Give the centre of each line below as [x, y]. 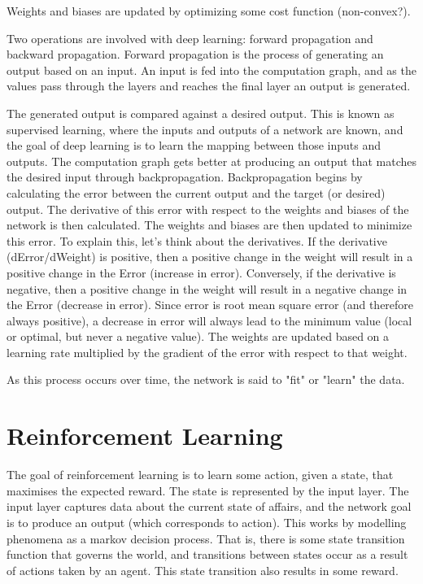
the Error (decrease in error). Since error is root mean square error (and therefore [210, 305]
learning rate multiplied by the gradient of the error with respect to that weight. [207, 352]
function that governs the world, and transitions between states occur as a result [207, 554]
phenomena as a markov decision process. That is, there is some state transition [206, 538]
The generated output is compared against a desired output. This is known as [201, 113]
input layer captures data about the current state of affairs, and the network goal [209, 506]
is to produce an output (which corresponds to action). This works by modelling [207, 522]
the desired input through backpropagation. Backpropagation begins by [185, 177]
